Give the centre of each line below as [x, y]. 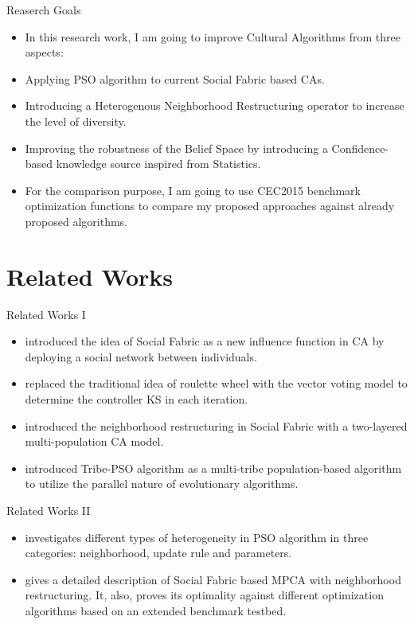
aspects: [44, 52]
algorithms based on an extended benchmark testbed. [156, 610]
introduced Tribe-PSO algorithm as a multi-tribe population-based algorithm [213, 468]
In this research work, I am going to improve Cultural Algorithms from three [213, 36]
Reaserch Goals [44, 10]
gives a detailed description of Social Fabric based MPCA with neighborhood [213, 579]
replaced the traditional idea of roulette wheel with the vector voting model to [216, 383]
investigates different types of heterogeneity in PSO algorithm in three [197, 537]
